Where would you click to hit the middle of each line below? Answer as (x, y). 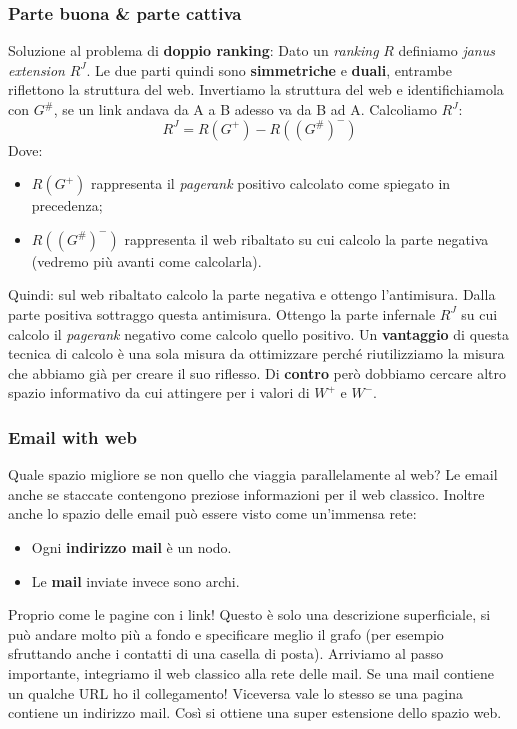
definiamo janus (446, 50)
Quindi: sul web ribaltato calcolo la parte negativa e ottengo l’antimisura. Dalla (252, 294)
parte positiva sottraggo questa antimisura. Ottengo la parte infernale (222, 313)
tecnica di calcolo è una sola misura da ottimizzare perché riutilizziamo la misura (256, 353)
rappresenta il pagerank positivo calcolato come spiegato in (270, 183)
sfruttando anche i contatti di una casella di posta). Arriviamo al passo (226, 653)
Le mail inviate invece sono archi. (135, 580)
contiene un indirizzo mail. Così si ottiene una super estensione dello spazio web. (255, 712)
